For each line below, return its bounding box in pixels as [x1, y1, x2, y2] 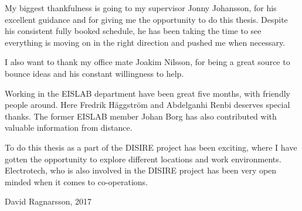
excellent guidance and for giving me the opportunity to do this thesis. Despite [5, 13, 288, 25]
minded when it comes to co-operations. [5, 175, 148, 188]
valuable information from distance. [5, 121, 133, 134]
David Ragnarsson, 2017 [5, 195, 91, 207]
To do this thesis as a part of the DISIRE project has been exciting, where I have [5, 141, 297, 153]
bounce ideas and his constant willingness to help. [5, 67, 184, 79]
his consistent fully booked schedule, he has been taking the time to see [5, 25, 262, 37]
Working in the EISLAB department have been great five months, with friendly [5, 87, 290, 99]
